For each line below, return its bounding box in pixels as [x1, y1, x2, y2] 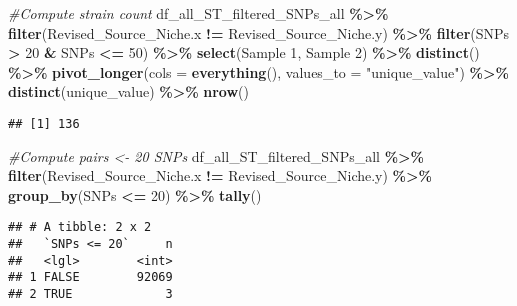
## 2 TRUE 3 [8, 287, 173, 302]
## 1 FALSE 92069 [8, 270, 173, 285]
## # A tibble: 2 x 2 [8, 220, 152, 235]
